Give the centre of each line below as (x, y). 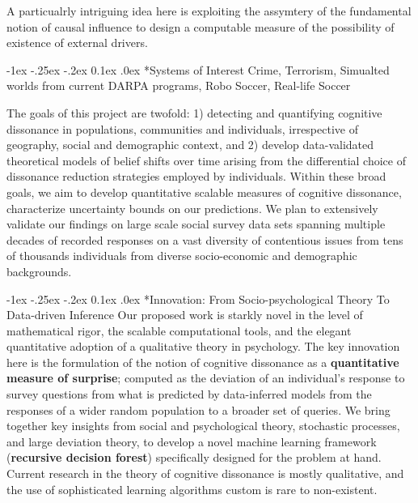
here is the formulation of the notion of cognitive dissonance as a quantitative (203, 362)
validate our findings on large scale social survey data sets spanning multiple (196, 224)
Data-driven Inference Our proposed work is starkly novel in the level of (185, 315)
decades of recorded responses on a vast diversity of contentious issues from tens (205, 239)
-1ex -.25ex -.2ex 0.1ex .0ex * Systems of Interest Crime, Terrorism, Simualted (198, 69)
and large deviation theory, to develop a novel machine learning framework (192, 441)
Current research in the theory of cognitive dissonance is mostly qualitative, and (205, 473)
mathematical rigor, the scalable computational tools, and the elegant (179, 330)
